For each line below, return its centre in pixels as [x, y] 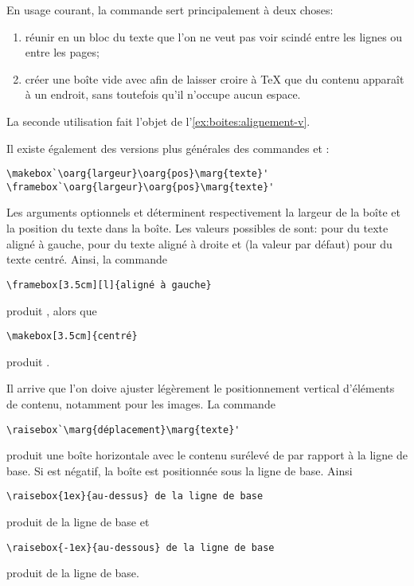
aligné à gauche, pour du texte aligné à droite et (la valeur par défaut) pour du [199, 243]
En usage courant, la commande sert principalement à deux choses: [170, 10]
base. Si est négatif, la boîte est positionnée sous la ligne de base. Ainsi [180, 470]
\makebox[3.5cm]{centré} [72, 336]
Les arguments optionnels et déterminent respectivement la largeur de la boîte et [203, 212]
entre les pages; [62, 52]
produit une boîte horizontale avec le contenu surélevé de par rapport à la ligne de [207, 455]
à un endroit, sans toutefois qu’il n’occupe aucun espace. [163, 94]
